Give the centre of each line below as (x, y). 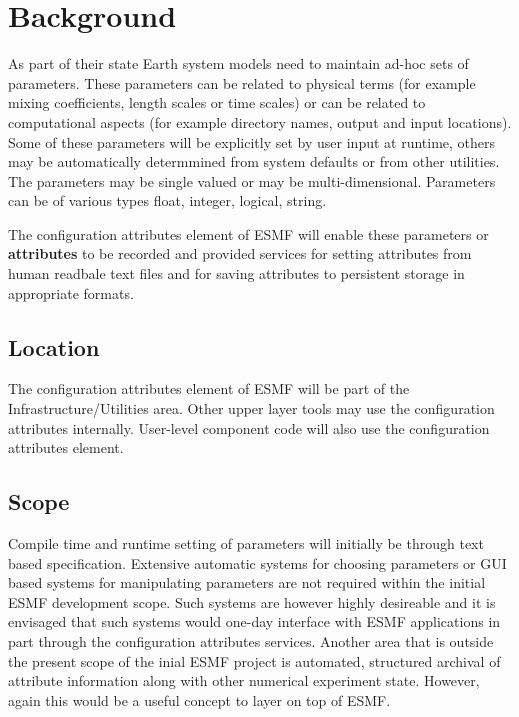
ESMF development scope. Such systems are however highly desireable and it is (252, 601)
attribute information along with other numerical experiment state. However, (244, 680)
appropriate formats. (71, 292)
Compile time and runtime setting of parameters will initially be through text (246, 543)
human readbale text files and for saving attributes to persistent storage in (236, 273)
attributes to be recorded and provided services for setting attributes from (240, 253)
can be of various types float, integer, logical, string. (167, 200)
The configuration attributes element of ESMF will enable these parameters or (248, 233)
